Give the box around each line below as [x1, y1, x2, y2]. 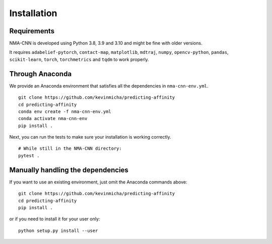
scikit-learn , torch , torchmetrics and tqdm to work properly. [9, 56, 150, 63]
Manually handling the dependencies [9, 165, 128, 174]
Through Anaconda [9, 70, 72, 78]
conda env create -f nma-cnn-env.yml [18, 108, 112, 114]
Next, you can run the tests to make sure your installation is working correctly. [9, 134, 171, 140]
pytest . [18, 153, 40, 158]
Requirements [9, 27, 55, 35]
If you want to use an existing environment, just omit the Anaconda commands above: [9, 179, 187, 185]
